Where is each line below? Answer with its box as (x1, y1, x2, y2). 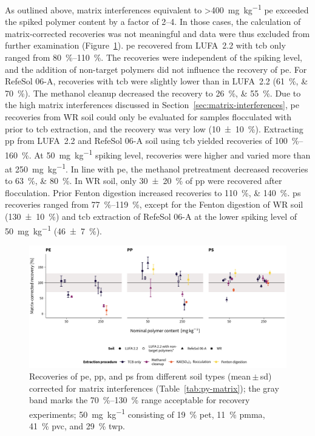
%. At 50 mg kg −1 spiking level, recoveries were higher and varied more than (21, 146, 311, 161)
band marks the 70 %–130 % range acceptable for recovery (29, 393, 250, 406)
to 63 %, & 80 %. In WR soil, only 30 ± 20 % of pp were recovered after (5, 174, 282, 187)
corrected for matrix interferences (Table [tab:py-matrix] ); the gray (29, 381, 279, 394)
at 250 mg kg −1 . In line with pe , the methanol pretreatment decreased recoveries (5, 161, 308, 175)
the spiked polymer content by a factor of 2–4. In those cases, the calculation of (5, 15, 301, 28)
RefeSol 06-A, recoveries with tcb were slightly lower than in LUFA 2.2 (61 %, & (5, 75, 308, 87)
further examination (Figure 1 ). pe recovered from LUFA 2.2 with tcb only (5, 39, 286, 52)
